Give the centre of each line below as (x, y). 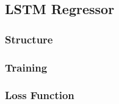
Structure (29, 39)
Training (26, 67)
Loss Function (40, 95)
